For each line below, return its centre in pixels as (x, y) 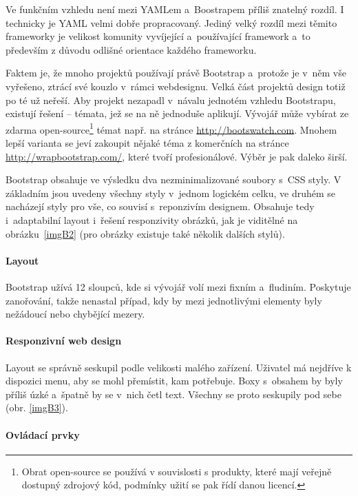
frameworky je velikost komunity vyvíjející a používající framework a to (158, 36)
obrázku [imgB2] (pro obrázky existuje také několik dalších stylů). (145, 233)
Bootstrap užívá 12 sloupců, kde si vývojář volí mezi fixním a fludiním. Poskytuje (178, 286)
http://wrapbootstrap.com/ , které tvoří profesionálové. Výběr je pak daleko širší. (177, 156)
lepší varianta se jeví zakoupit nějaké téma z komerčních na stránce (147, 143)
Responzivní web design (64, 341)
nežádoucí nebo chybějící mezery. (75, 314)
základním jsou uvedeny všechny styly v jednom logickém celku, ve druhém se (171, 193)
